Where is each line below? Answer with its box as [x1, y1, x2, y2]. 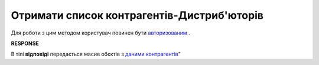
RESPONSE [11, 40, 40, 47]
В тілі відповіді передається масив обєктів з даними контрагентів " [11, 50, 181, 58]
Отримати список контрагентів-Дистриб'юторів [11, 9, 264, 22]
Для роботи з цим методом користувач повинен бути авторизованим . [11, 29, 190, 36]
